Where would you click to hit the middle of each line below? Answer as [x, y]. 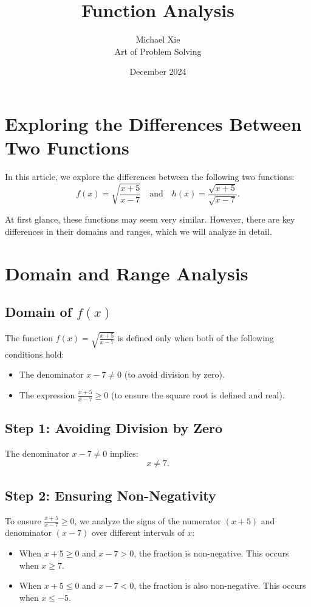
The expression [47, 394]
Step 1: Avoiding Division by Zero [114, 427]
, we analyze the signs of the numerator [148, 520]
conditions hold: [35, 354]
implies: [124, 453]
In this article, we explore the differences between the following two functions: [150, 177]
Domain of [39, 312]
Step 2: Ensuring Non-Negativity [111, 495]
